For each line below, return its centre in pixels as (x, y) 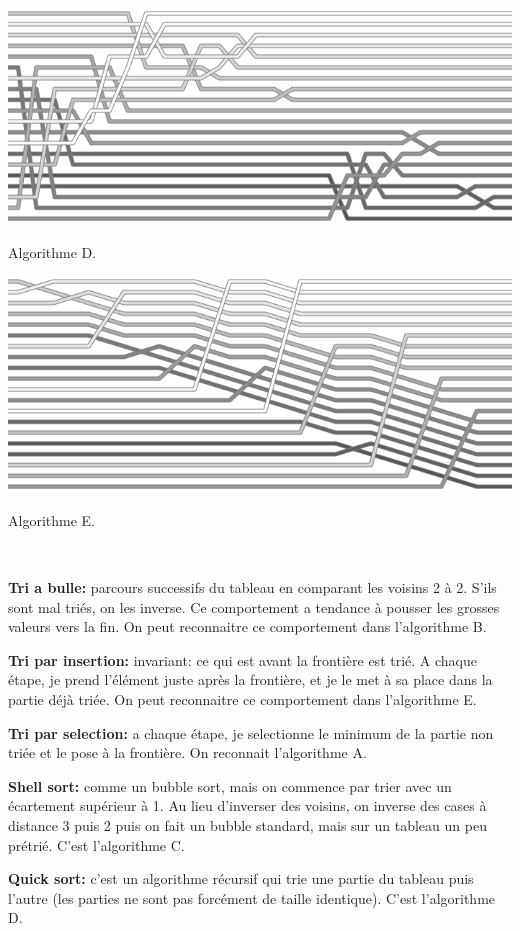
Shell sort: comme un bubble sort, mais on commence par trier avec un (230, 785)
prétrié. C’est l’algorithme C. (96, 844)
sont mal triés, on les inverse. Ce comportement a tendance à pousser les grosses (254, 606)
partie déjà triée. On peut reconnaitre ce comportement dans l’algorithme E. (242, 698)
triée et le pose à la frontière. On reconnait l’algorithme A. (187, 752)
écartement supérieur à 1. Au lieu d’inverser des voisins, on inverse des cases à (247, 805)
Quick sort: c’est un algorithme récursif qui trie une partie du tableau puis (241, 878)
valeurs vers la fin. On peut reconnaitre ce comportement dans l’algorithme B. (247, 626)
